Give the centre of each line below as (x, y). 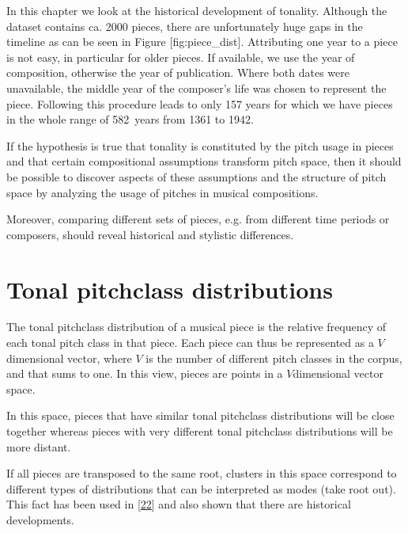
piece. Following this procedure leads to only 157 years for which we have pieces (200, 103)
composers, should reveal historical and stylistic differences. (150, 234)
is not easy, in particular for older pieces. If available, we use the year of (181, 57)
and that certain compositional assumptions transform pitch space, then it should (204, 161)
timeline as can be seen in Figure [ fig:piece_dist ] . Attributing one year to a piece (202, 42)
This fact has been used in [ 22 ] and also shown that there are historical (179, 504)
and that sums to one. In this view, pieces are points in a (145, 373)
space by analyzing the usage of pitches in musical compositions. (162, 192)
